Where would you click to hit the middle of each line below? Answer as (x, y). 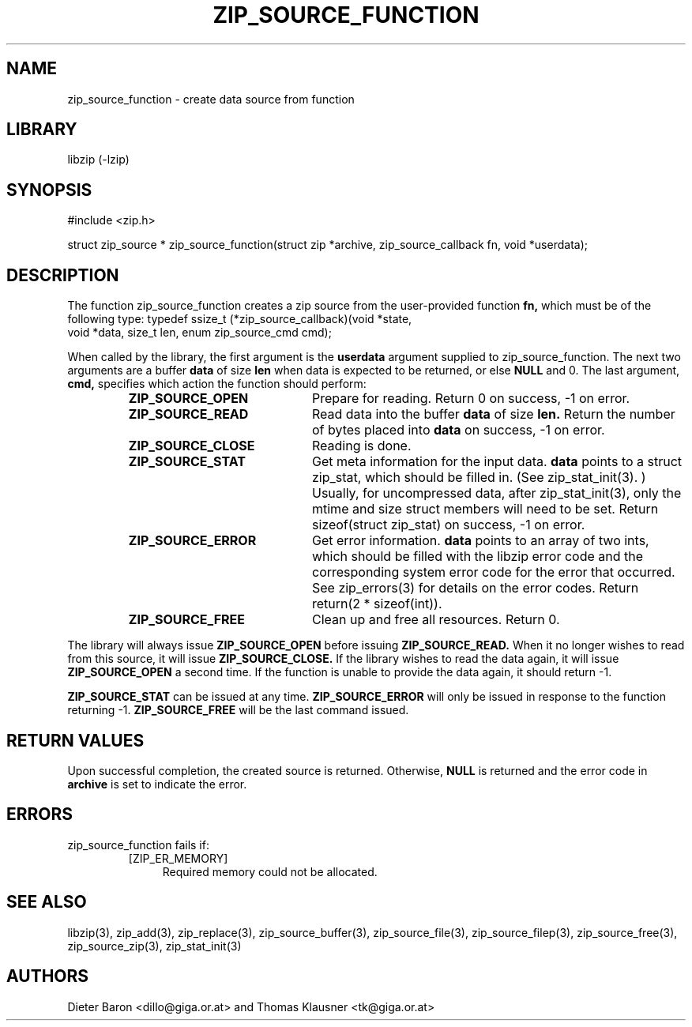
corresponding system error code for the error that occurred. (493, 572)
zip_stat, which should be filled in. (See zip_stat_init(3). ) (479, 478)
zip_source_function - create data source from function (211, 99)
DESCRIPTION (63, 275)
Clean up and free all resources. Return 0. (436, 620)
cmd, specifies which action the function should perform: (217, 384)
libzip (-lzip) (98, 160)
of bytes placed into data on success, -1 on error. (458, 430)
